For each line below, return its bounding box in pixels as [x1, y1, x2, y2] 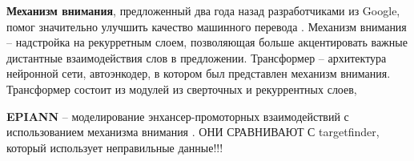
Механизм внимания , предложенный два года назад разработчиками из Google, [6, 2, 400, 18]
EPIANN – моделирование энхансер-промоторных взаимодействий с [6, 107, 349, 124]
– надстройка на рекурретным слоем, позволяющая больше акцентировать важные [6, 34, 408, 50]
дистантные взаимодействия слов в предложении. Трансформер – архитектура [6, 49, 387, 66]
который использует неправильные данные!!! [6, 139, 223, 155]
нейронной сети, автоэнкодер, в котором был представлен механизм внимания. [6, 65, 391, 82]
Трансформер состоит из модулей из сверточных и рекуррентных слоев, [6, 80, 357, 97]
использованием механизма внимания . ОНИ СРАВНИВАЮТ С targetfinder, [6, 123, 380, 140]
